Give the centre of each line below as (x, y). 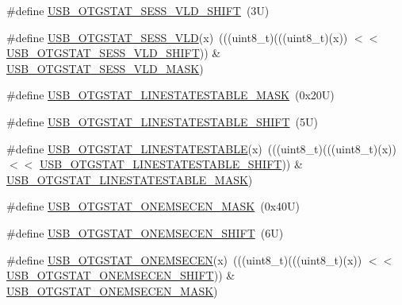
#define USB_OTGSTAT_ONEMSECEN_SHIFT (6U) (145, 232)
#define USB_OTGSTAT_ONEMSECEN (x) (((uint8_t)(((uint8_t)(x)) (184, 259)
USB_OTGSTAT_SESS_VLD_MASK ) (105, 68)
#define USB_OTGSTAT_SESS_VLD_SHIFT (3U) (138, 10)
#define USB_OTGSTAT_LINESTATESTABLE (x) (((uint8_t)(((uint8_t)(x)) (201, 148)
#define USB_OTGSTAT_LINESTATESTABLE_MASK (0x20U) (170, 95)
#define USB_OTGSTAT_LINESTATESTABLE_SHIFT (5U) (162, 121)
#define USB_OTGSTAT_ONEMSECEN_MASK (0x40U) (153, 206)
